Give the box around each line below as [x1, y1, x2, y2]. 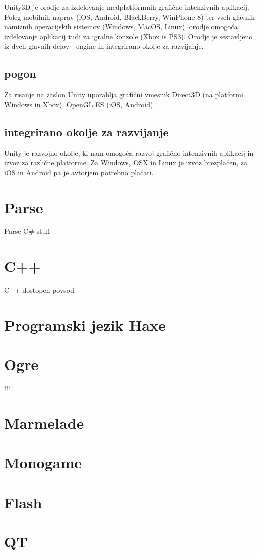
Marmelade [4, 413, 84, 434]
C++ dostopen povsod [4, 285, 75, 295]
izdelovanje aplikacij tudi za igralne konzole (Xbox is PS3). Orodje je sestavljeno [4, 31, 253, 41]
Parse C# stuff [4, 226, 50, 236]
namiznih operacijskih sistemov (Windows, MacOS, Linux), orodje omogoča [4, 21, 238, 32]
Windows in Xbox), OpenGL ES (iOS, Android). [4, 99, 155, 109]
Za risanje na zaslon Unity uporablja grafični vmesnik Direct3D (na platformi [4, 89, 243, 100]
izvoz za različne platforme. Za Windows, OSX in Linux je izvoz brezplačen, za [4, 157, 247, 168]
